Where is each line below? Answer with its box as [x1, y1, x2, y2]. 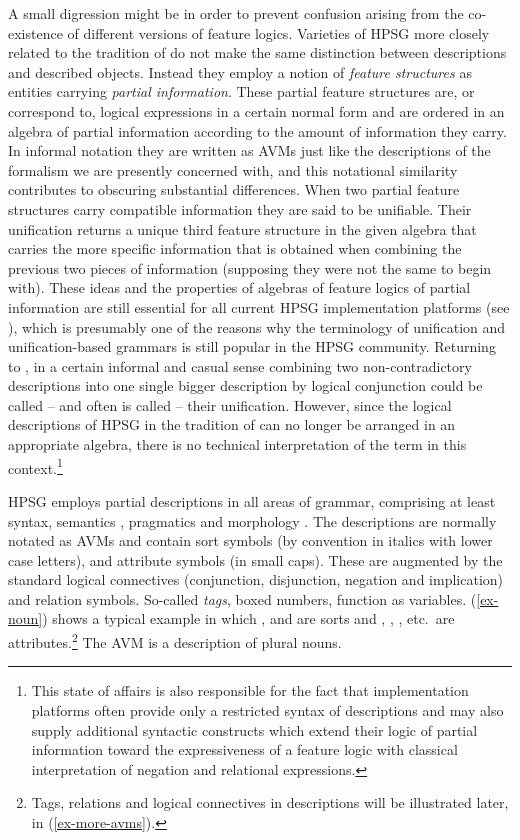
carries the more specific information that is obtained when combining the [8, 238, 462, 259]
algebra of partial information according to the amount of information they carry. [8, 120, 507, 141]
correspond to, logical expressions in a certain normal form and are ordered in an [8, 100, 505, 121]
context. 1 [8, 454, 63, 478]
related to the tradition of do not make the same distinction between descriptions [8, 42, 507, 63]
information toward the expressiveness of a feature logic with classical [31, 739, 458, 760]
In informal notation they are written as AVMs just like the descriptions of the [8, 140, 491, 161]
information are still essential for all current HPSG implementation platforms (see [8, 296, 510, 317]
